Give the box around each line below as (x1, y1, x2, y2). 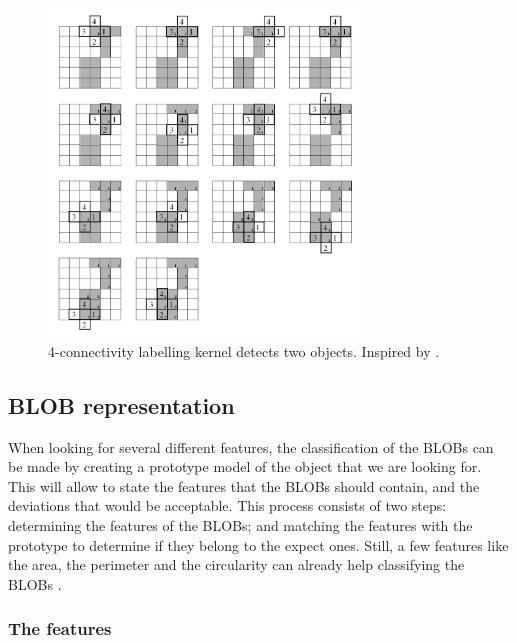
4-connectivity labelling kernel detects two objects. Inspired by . (48, 340, 440, 361)
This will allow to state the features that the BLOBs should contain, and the (8, 475, 480, 496)
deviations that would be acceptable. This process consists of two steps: (8, 495, 447, 516)
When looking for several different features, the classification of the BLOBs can (8, 436, 494, 457)
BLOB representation (8, 389, 235, 420)
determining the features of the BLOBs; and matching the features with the (8, 515, 473, 536)
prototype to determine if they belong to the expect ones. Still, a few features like (8, 534, 509, 555)
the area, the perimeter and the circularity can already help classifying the (8, 554, 465, 575)
